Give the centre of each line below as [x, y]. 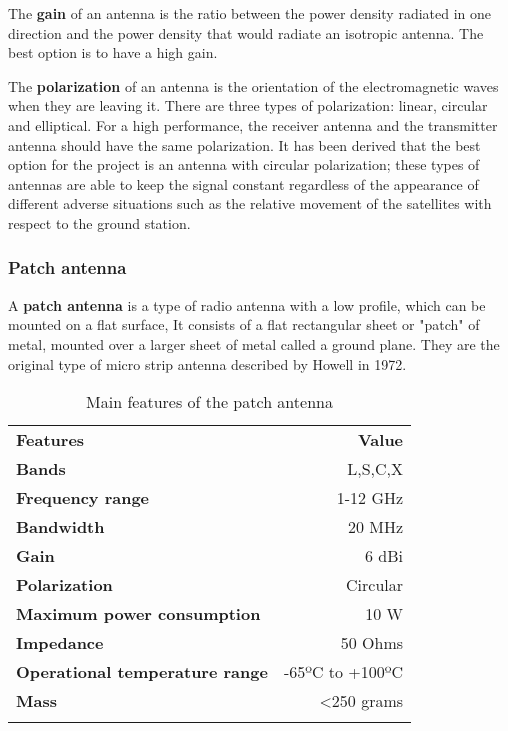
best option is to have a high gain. [113, 52]
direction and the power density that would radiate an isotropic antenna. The [246, 32]
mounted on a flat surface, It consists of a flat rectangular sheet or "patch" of [244, 324]
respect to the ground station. [99, 222]
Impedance [60, 643]
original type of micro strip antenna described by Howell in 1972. [207, 363]
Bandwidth [60, 527]
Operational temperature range [142, 672]
